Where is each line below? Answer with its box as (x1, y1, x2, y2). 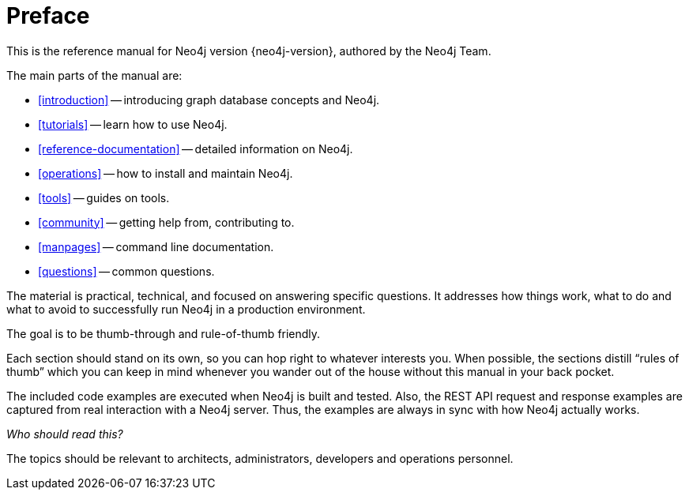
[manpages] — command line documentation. (38, 239, 274, 254)
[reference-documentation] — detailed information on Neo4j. (38, 141, 353, 156)
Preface (6, 2, 90, 29)
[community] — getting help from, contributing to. (38, 215, 295, 229)
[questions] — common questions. (38, 264, 215, 278)
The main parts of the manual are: (6, 68, 183, 82)
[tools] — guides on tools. (38, 190, 170, 205)
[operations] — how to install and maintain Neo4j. (38, 166, 293, 180)
